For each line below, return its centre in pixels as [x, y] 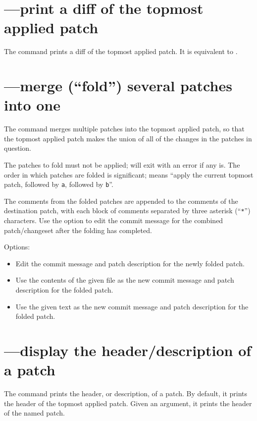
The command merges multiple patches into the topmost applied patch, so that [124, 129]
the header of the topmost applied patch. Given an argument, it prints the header [128, 403]
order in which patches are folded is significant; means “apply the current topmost [129, 174]
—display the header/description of [128, 350]
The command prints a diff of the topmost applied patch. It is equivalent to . [121, 51]
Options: [17, 247]
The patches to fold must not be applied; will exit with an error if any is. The [122, 165]
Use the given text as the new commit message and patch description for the [132, 306]
